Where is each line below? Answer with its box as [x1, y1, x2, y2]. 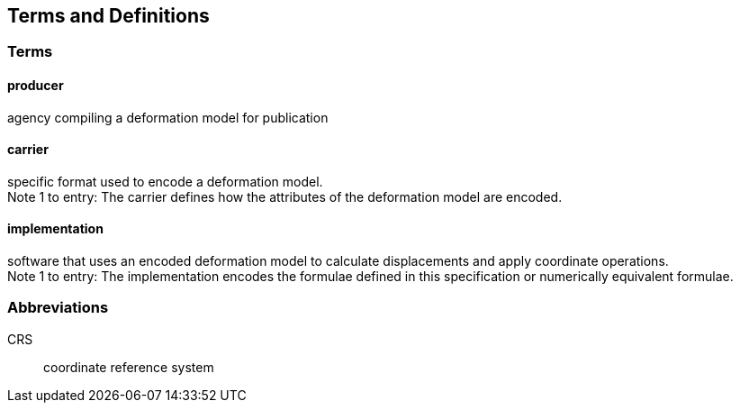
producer [7, 77, 64, 94]
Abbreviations [7, 298, 109, 317]
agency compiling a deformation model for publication [7, 109, 329, 125]
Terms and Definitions [7, 5, 210, 27]
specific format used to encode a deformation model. [7, 173, 323, 189]
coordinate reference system [43, 359, 214, 375]
